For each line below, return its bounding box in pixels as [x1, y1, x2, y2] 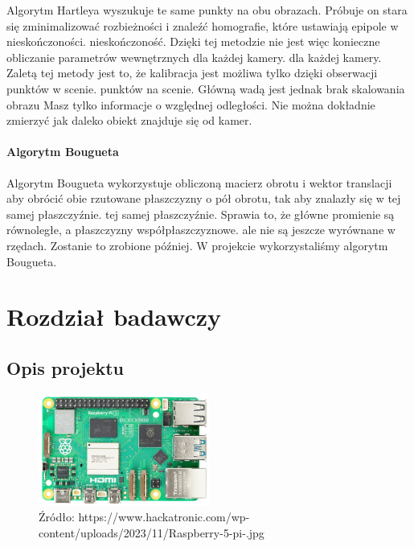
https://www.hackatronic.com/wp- [78, 508, 250, 525]
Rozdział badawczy [6, 300, 222, 333]
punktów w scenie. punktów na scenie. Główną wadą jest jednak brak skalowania [6, 80, 405, 97]
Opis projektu [6, 355, 124, 380]
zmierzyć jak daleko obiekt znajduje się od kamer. [6, 112, 252, 129]
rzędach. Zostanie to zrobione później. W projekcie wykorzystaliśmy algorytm [6, 236, 388, 253]
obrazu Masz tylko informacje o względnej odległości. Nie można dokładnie [6, 96, 375, 113]
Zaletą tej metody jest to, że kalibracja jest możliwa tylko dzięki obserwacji [6, 64, 378, 81]
